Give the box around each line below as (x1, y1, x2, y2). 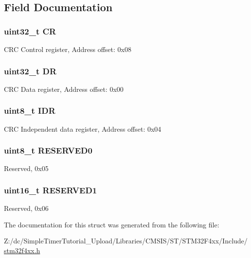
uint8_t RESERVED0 (4, 144, 92, 156)
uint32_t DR (4, 65, 57, 77)
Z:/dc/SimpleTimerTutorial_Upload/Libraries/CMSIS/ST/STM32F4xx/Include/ (4, 236, 248, 246)
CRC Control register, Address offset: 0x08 (4, 44, 131, 54)
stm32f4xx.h (4, 245, 40, 256)
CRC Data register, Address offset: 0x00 (4, 84, 124, 94)
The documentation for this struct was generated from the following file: (4, 219, 219, 229)
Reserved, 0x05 (4, 163, 49, 173)
